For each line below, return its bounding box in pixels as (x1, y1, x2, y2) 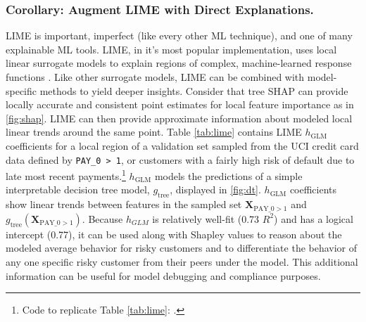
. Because (82, 211, 123, 226)
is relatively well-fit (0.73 (152, 211, 260, 226)
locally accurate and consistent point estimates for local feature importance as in (6, 97, 354, 112)
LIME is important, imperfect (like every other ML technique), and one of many (6, 28, 353, 43)
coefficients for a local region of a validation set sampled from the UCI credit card (6, 138, 359, 153)
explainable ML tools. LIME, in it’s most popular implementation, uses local (6, 41, 337, 56)
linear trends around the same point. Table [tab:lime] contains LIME (6, 124, 302, 139)
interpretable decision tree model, (6, 182, 150, 197)
